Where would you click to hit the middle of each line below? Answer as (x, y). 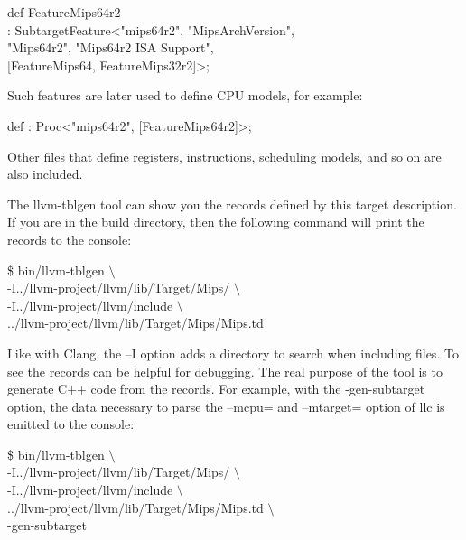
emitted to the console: (71, 424)
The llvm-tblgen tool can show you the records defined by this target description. (232, 204)
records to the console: (70, 239)
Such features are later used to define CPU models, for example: (185, 95)
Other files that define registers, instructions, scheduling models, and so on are (224, 156)
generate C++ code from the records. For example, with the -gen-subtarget (216, 389)
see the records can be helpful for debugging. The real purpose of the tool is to (225, 371)
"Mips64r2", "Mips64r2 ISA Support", (111, 47)
